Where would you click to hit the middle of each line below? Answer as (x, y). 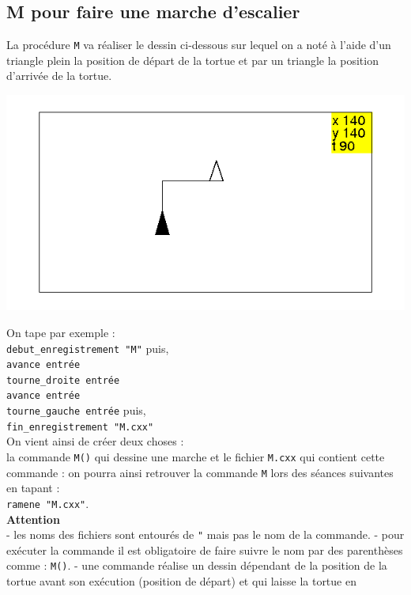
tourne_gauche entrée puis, (76, 410)
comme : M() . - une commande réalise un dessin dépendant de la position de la (197, 565)
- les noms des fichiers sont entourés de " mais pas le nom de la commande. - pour (205, 534)
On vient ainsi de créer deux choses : (95, 441)
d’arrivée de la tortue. (59, 76)
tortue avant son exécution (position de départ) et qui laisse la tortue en (181, 581)
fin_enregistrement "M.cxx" (80, 427)
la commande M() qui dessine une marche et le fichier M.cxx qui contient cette (196, 457)
